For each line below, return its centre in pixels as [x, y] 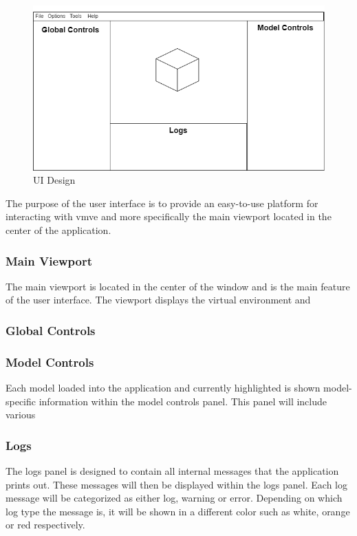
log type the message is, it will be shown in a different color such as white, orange [178, 511]
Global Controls [51, 330]
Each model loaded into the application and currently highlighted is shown [163, 388]
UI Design [54, 180]
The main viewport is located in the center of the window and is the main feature [178, 286]
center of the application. [58, 230]
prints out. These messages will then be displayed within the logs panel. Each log [176, 484]
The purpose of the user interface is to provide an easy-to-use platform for [162, 203]
